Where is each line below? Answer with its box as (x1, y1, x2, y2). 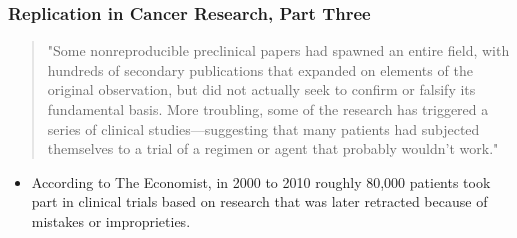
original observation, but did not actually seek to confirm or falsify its (47, 79, 476, 100)
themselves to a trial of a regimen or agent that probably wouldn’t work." (47, 138, 499, 159)
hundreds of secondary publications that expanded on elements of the (47, 59, 473, 80)
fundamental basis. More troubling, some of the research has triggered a (47, 99, 489, 119)
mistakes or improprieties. (31, 210, 191, 231)
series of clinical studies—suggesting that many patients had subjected (47, 118, 480, 139)
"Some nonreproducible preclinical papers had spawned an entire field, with (47, 40, 510, 61)
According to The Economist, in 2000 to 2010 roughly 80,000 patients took (31, 171, 491, 192)
